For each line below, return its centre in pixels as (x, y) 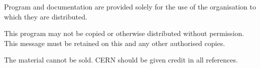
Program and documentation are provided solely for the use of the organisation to (130, 6)
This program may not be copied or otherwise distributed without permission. (124, 33)
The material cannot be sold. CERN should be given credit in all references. (121, 60)
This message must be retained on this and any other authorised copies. (115, 43)
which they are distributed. (46, 16)
